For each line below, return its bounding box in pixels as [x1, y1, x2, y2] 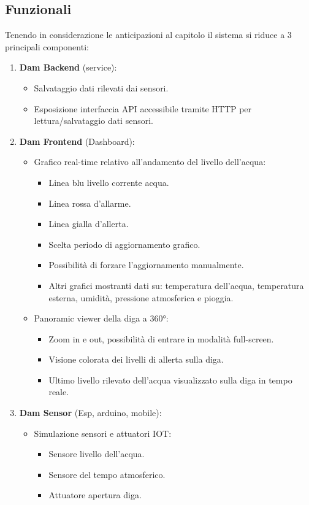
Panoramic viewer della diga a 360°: [34, 312, 169, 325]
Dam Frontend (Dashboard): [19, 134, 135, 147]
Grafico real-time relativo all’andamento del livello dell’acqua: [34, 155, 266, 168]
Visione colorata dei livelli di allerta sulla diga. [48, 353, 224, 366]
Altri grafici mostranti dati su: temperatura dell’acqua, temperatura [48, 279, 304, 291]
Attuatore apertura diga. [48, 488, 142, 501]
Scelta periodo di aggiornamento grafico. [48, 237, 200, 250]
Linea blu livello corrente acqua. [48, 175, 169, 188]
